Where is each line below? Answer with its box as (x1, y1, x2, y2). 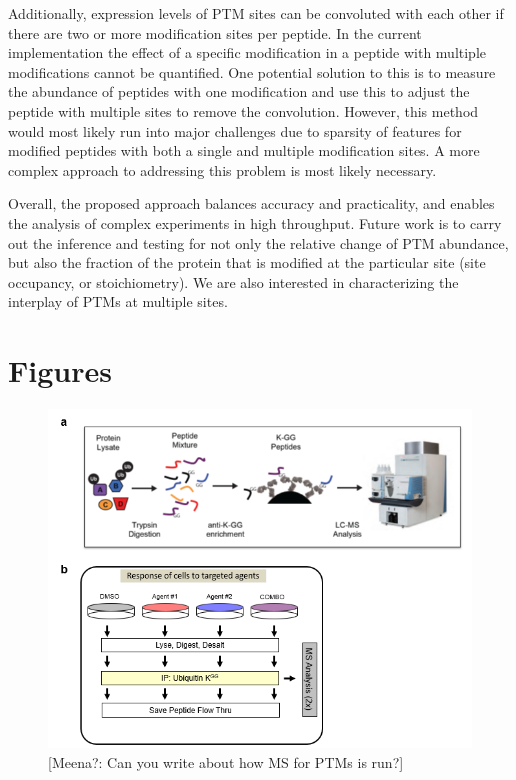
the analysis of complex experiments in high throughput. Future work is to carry (8, 212, 502, 233)
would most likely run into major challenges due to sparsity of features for (8, 120, 462, 141)
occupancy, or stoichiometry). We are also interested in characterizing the (8, 271, 459, 292)
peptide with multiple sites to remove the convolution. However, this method (8, 100, 479, 121)
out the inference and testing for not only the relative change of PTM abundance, (8, 232, 509, 253)
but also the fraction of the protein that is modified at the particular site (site (8, 252, 486, 273)
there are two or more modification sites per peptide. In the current (8, 22, 422, 43)
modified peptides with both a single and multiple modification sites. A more (8, 140, 480, 161)
